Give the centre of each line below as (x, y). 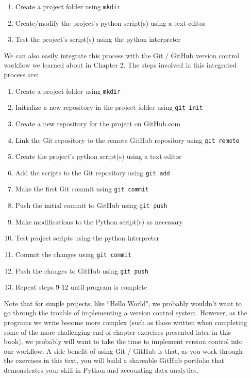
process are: (21, 75)
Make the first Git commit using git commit (82, 189)
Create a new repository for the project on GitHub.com (98, 123)
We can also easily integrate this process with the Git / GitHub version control (122, 55)
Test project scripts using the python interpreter (87, 238)
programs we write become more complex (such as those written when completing (126, 322)
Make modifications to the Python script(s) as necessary (99, 221)
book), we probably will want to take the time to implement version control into (123, 341)
